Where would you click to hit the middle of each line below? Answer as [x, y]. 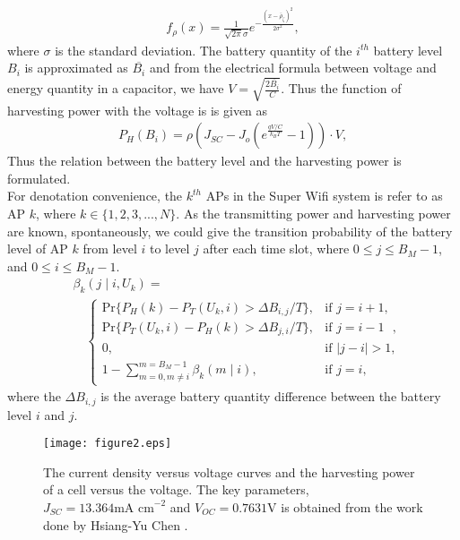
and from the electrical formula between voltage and [293, 68]
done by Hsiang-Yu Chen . [116, 524]
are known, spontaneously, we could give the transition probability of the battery [230, 231]
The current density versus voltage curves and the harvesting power [229, 471]
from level [110, 249]
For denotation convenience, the [95, 196]
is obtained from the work [352, 506]
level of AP [38, 249]
